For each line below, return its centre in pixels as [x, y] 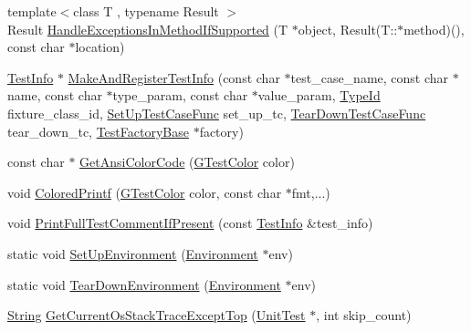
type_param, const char [180, 95]
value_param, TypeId [319, 95]
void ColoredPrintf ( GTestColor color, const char [145, 192]
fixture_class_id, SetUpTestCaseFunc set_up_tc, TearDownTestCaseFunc [217, 113]
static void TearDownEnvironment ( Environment [144, 284]
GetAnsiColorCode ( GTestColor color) [187, 162]
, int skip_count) [364, 315]
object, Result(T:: [348, 29]
